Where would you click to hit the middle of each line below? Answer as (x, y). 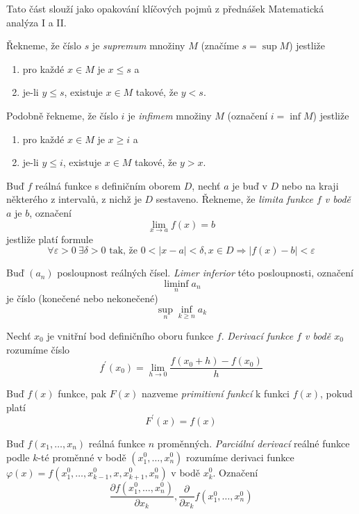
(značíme (220, 45)
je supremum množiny (139, 45)
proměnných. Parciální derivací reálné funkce (253, 443)
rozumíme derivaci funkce (240, 457)
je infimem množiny (170, 115)
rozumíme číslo (38, 349)
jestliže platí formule (50, 239)
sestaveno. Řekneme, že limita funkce (234, 199)
